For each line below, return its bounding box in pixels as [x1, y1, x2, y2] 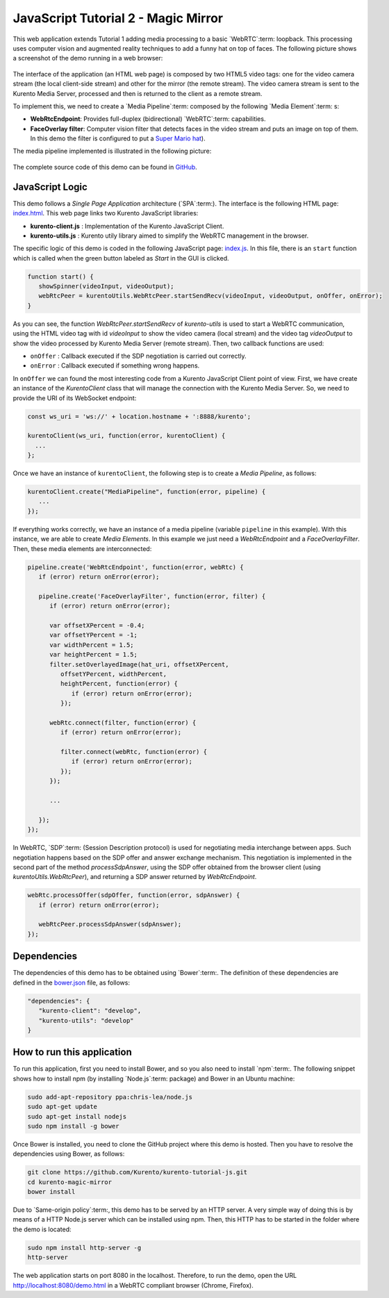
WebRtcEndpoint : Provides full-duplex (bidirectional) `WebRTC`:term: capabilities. [30, 115, 266, 123]
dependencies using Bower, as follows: [13, 1150, 125, 1158]
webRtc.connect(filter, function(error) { [49, 718, 197, 726]
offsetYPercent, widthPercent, [60, 670, 167, 677]
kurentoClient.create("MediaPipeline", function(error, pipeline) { [27, 488, 266, 496]
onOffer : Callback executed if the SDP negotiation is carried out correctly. [30, 352, 247, 361]
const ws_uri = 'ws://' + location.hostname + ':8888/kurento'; [27, 412, 251, 420]
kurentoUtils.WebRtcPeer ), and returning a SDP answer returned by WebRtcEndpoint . [13, 873, 257, 881]
